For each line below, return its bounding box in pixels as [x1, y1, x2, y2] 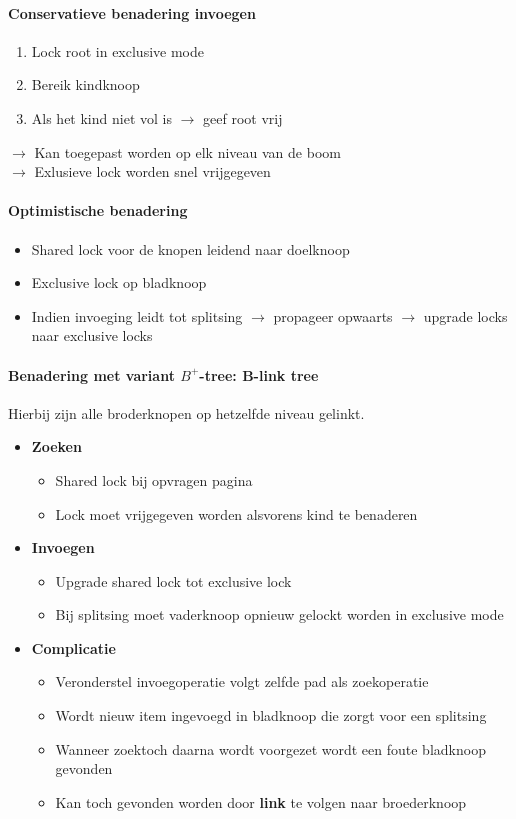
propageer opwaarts [273, 305, 393, 326]
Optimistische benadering [8, 200, 188, 221]
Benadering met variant [8, 364, 175, 385]
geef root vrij [203, 107, 283, 128]
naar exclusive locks [31, 325, 153, 346]
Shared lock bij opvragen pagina [55, 469, 253, 490]
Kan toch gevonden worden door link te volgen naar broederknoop [55, 791, 467, 812]
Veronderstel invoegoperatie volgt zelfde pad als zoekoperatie [55, 671, 429, 692]
